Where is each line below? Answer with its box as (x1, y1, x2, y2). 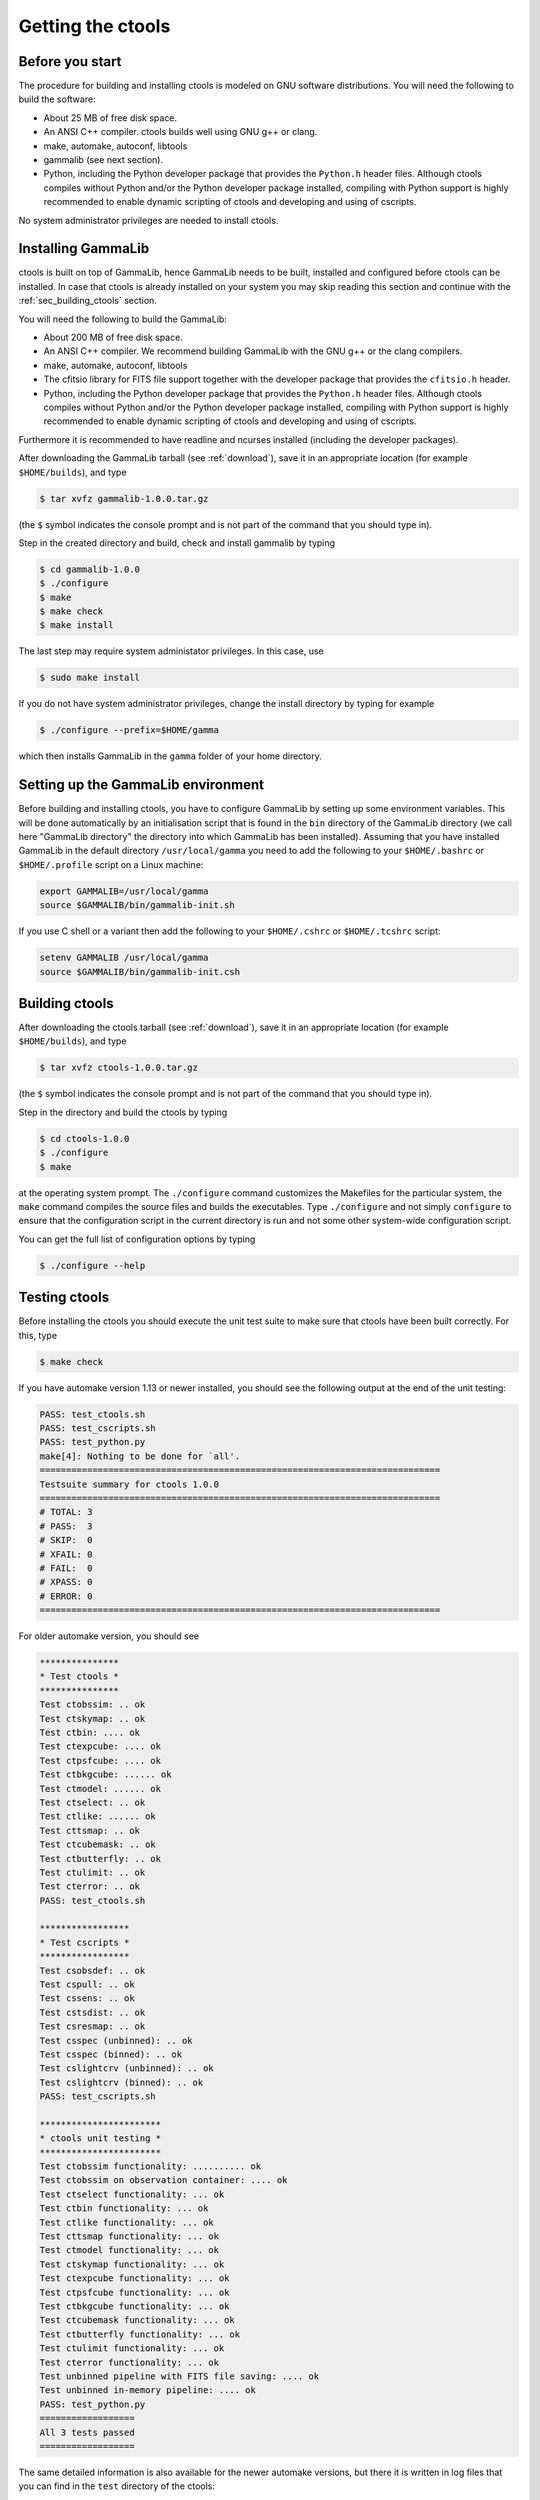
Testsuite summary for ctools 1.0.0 (39, 1478, 220, 1490)
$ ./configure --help (39, 1260, 146, 1271)
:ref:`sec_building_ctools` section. (18, 295, 157, 307)
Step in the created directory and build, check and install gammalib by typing (18, 536, 335, 549)
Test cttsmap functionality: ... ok (39, 2231, 220, 2242)
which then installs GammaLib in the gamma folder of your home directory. (18, 750, 322, 762)
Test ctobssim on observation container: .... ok (39, 2175, 288, 2186)
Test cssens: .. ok (39, 1993, 135, 2004)
